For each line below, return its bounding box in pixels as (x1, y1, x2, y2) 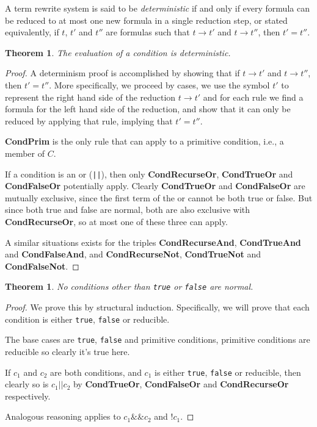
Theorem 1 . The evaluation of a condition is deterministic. (5, 46, 231, 59)
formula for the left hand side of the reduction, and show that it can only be (5, 102, 291, 115)
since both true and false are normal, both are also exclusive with (5, 203, 250, 216)
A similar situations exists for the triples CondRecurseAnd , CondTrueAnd (5, 235, 301, 248)
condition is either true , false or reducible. (5, 312, 170, 325)
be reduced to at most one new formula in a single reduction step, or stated (5, 13, 288, 26)
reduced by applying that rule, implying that (5, 114, 173, 127)
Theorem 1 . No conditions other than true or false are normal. (5, 280, 253, 293)
